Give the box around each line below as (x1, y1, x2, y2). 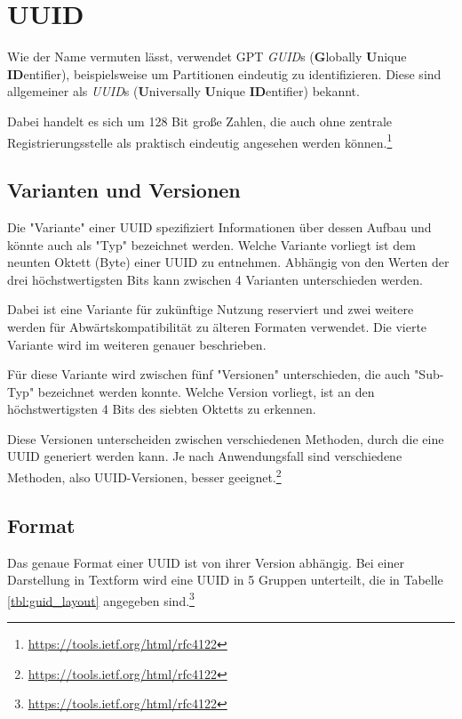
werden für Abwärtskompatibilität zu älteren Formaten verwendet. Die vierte (7, 317, 427, 335)
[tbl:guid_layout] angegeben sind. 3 (7, 588, 195, 610)
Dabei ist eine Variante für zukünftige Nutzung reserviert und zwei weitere (7, 300, 414, 319)
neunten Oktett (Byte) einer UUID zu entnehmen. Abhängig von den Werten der (7, 253, 450, 271)
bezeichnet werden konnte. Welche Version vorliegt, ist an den (37, 382, 375, 400)
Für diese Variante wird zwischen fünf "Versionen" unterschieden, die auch (7, 365, 410, 384)
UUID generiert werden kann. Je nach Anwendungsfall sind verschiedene (7, 447, 402, 465)
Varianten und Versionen (7, 176, 241, 204)
